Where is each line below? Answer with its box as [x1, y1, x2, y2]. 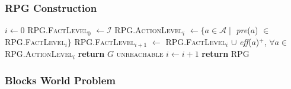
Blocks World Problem [5, 72, 116, 87]
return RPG [202, 47, 250, 60]
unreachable [116, 47, 164, 60]
